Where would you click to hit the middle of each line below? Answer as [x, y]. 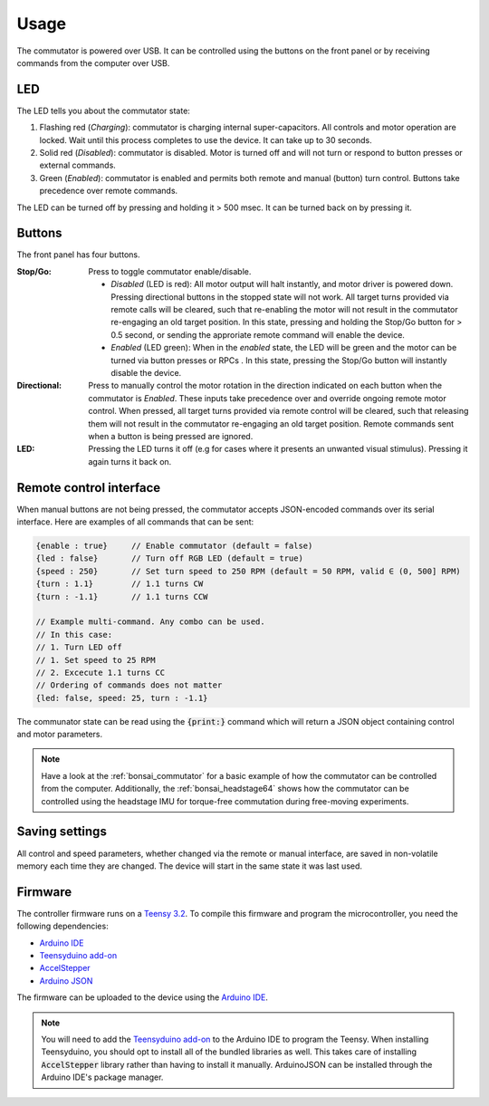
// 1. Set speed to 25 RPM [96, 660]
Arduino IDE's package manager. [102, 1077]
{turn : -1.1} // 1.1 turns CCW [122, 596]
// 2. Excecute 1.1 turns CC [101, 672]
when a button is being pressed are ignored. [171, 436]
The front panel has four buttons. [78, 255]
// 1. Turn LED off [79, 647]
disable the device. [146, 373]
